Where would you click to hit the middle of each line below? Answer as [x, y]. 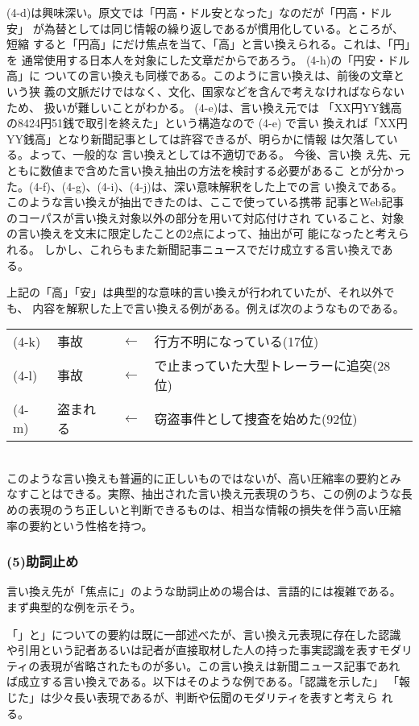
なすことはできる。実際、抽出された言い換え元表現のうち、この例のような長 [209, 494]
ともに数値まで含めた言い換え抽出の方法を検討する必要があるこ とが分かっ [206, 170]
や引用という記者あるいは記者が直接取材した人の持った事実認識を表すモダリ [209, 650]
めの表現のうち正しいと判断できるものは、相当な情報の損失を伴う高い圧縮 [204, 510]
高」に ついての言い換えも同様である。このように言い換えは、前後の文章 [200, 75]
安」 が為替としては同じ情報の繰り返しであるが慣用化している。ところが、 [205, 28]
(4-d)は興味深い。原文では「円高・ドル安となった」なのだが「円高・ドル [199, 12]
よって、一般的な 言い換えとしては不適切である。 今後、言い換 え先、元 [220, 154]
